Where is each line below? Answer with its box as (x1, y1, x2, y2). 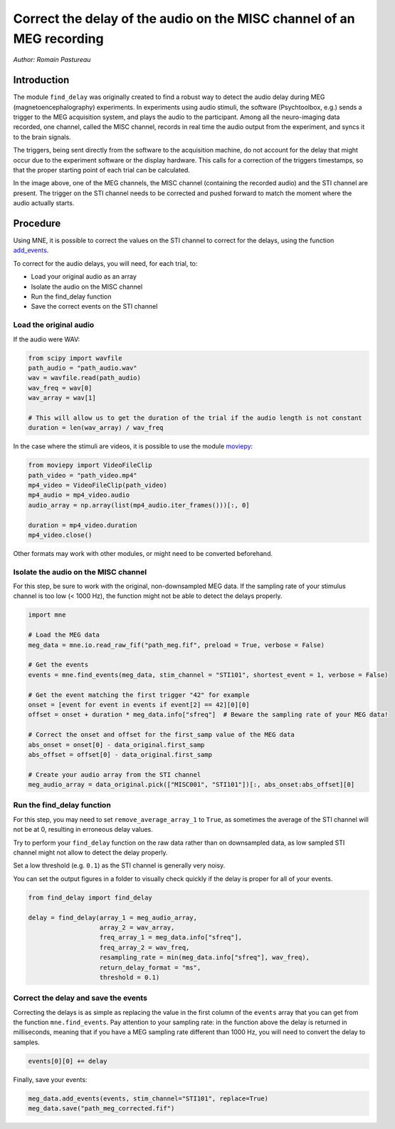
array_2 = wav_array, (99, 923, 175, 932)
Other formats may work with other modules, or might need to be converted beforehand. (13, 549, 273, 557)
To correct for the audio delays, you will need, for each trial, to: (13, 259, 198, 267)
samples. (13, 1038, 41, 1046)
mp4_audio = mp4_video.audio (28, 491, 130, 499)
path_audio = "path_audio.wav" (28, 364, 138, 372)
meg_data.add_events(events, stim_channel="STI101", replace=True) (28, 1094, 269, 1103)
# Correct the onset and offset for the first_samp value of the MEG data (28, 731, 295, 739)
